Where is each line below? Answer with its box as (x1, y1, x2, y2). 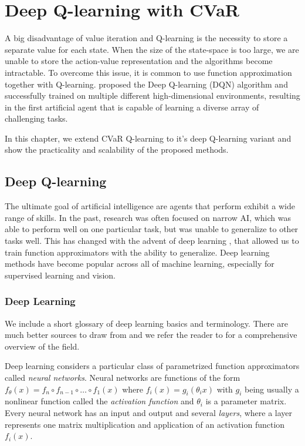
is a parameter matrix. (205, 395, 287, 407)
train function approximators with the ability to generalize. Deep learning (5, 246, 270, 258)
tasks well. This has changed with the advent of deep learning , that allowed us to (5, 234, 299, 247)
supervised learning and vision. (5, 269, 116, 281)
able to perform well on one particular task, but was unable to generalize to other (5, 223, 299, 235)
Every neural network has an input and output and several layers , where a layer (5, 407, 293, 418)
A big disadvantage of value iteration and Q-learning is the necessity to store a (5, 32, 288, 44)
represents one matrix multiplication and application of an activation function (5, 418, 285, 430)
